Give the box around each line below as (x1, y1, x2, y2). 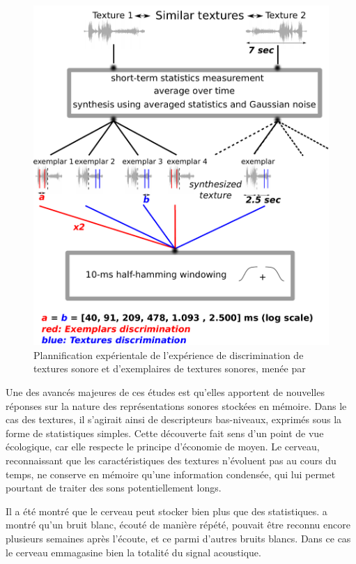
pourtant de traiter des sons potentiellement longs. (6, 480, 222, 495)
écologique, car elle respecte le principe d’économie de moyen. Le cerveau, (6, 439, 320, 454)
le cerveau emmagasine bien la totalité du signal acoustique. (6, 544, 261, 559)
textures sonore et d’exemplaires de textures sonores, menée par (33, 361, 306, 376)
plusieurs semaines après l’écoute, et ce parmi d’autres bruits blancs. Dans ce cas (6, 531, 351, 545)
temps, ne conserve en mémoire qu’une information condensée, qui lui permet (6, 466, 336, 481)
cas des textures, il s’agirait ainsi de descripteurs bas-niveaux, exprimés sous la (6, 412, 342, 427)
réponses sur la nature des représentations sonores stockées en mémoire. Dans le (6, 398, 347, 413)
